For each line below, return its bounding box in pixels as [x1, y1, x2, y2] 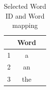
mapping [12, 20, 38, 30]
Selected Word [4, 1, 46, 11]
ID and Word [5, 10, 45, 21]
